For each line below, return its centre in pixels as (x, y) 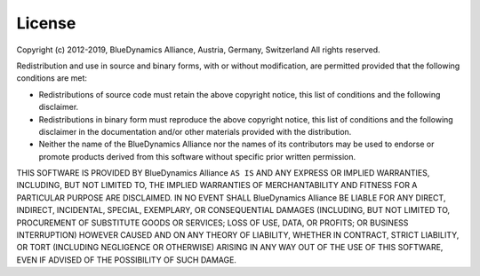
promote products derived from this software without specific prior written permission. (197, 156)
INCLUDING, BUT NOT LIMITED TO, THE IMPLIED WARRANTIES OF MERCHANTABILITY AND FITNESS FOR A (217, 185)
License (46, 23)
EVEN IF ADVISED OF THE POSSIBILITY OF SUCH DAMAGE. (127, 260)
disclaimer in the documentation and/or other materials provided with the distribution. (195, 131)
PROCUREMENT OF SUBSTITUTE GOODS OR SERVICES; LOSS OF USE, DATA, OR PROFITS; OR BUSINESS (212, 223)
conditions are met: (52, 78)
